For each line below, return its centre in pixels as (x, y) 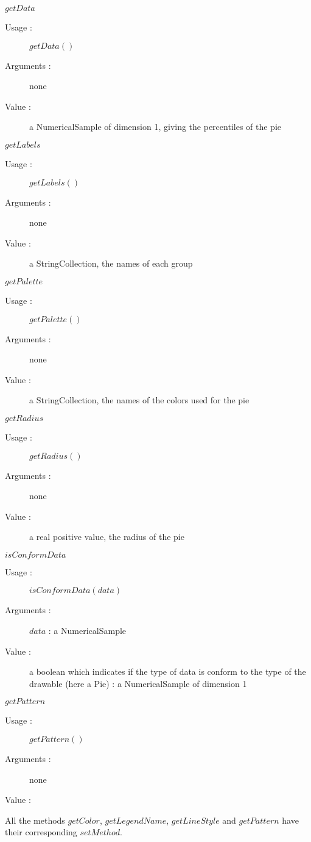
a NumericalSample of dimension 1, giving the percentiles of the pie (155, 127)
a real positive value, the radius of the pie (107, 537)
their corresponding (41, 832)
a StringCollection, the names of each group (111, 263)
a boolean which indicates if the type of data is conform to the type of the (168, 671)
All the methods (35, 820)
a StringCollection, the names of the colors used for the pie (139, 400)
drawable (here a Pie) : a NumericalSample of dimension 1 (138, 683)
